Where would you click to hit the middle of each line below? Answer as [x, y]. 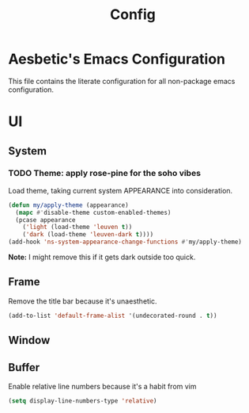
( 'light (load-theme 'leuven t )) [77, 228]
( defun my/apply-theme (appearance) [68, 205]
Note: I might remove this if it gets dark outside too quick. [102, 257]
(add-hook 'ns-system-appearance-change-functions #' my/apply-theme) [125, 242]
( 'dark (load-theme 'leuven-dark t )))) [88, 235]
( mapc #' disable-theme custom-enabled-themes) [93, 212]
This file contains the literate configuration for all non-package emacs [122, 81]
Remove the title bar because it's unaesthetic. [83, 301]
